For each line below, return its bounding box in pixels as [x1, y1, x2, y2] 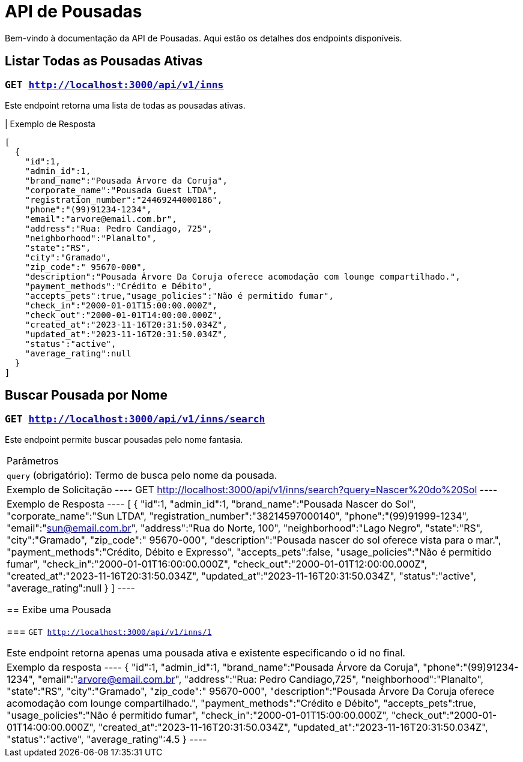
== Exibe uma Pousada [7, 604, 111, 616]
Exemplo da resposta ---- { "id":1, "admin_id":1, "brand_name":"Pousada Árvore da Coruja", [7, 661, 420, 674]
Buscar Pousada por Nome [5, 388, 168, 403]
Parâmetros [7, 455, 59, 467]
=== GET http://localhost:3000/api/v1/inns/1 [7, 625, 212, 638]
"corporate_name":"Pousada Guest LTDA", [25, 185, 218, 195]
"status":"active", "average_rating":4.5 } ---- [7, 733, 207, 746]
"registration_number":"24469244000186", [25, 194, 223, 205]
